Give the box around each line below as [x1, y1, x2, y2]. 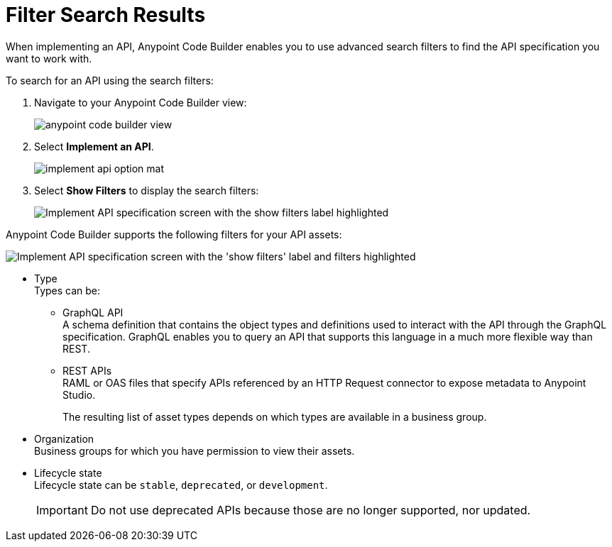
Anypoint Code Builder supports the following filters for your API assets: [6, 228, 342, 241]
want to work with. [6, 52, 92, 65]
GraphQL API [62, 306, 124, 319]
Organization [34, 432, 94, 445]
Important [36, 502, 88, 517]
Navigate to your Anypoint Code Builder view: [34, 96, 247, 109]
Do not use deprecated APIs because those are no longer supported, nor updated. [90, 502, 531, 517]
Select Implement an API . [34, 140, 154, 153]
